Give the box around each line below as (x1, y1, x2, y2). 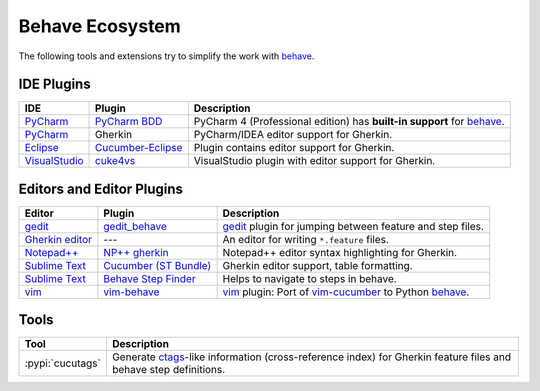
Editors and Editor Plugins (18, 180, 184, 197)
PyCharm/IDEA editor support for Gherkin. (193, 128, 393, 142)
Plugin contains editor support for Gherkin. (193, 141, 395, 155)
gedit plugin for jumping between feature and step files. (222, 219, 485, 233)
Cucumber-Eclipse (95, 141, 183, 155)
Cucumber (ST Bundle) (103, 258, 212, 272)
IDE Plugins (18, 76, 91, 93)
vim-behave (103, 285, 160, 299)
